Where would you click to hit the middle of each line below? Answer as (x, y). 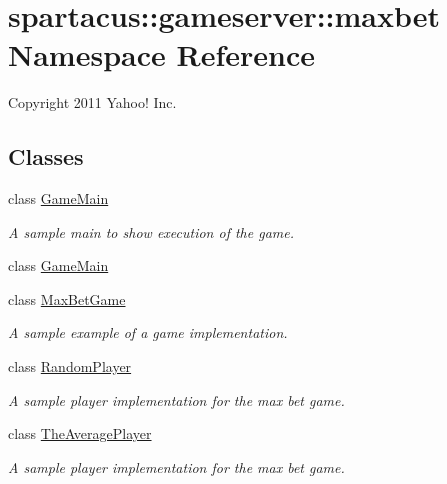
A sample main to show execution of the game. (151, 231)
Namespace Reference (161, 54)
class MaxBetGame (67, 298)
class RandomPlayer (70, 366)
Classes (46, 156)
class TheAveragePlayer (80, 433)
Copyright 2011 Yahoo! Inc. (92, 102)
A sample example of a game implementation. (148, 332)
